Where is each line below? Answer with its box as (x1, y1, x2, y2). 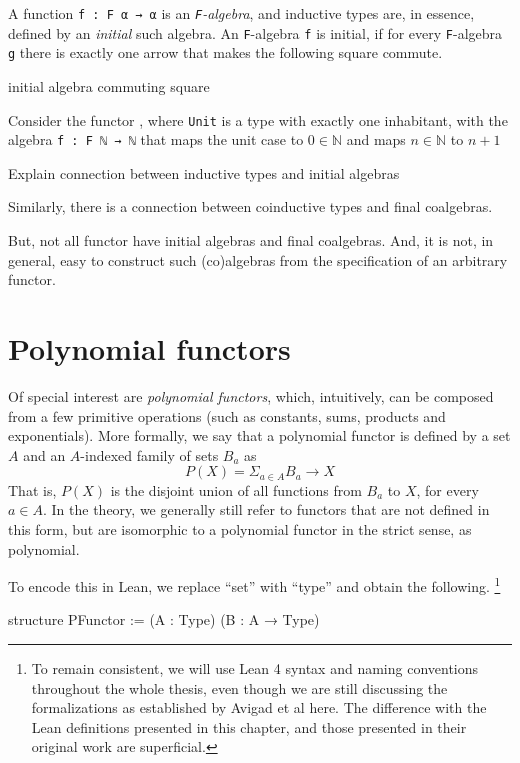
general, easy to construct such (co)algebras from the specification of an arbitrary (8, 249, 508, 270)
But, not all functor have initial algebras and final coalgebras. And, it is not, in (8, 230, 494, 251)
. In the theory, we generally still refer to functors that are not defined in (43, 499, 490, 520)
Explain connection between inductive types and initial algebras (8, 162, 400, 183)
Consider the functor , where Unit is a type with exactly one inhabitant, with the (8, 109, 508, 130)
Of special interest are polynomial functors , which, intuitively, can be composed (8, 385, 494, 406)
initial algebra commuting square (8, 75, 210, 96)
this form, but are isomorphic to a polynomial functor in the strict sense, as (8, 518, 472, 539)
